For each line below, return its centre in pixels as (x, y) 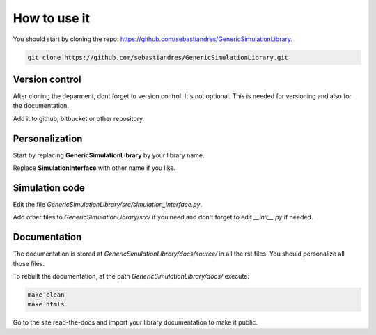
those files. (29, 263)
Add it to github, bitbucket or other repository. (79, 118)
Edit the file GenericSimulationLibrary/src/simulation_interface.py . (108, 205)
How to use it (52, 18)
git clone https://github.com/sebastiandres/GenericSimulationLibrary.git (158, 57)
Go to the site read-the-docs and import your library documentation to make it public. (135, 322)
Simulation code (49, 188)
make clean (46, 295)
